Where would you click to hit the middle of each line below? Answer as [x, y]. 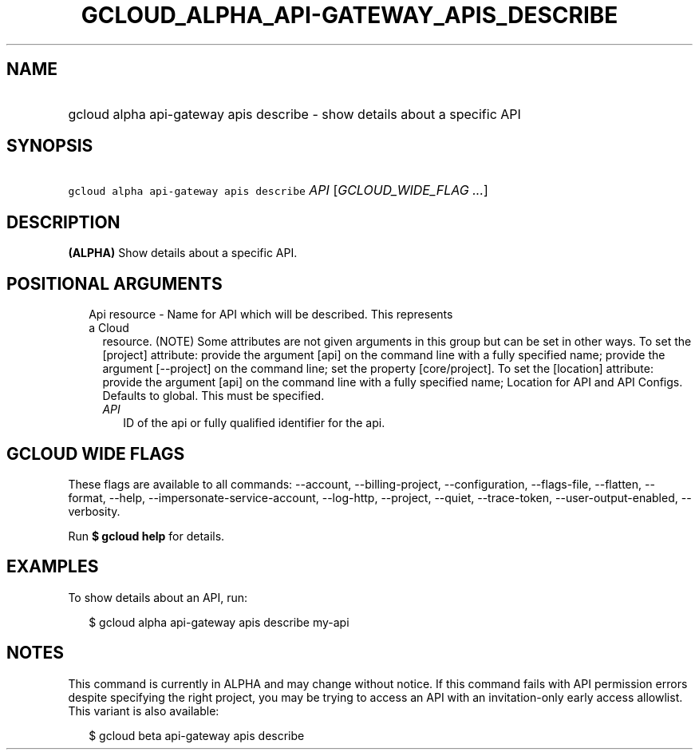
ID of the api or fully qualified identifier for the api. [254, 423]
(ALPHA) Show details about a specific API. [183, 253]
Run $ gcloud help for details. [146, 536]
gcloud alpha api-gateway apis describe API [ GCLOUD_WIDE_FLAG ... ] [278, 190]
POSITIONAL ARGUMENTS [115, 283]
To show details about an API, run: [158, 597]
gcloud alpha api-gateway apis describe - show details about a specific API [294, 114]
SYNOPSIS [50, 146]
